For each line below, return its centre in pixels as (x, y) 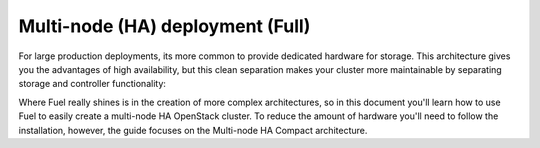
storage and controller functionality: (92, 84)
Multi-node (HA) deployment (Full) (164, 26)
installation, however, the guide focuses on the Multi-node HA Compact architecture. (193, 130)
